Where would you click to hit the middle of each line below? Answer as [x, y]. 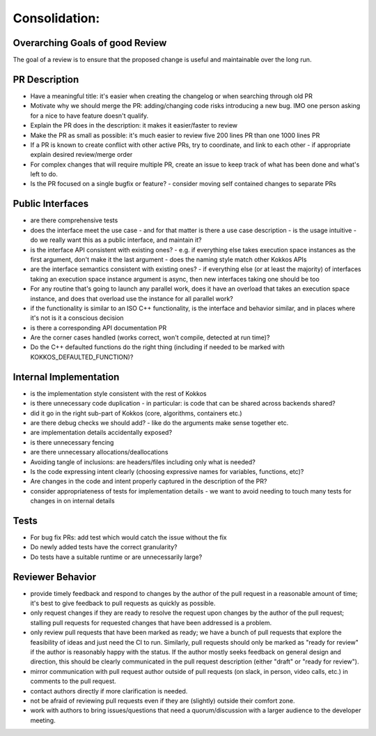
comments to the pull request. [73, 681]
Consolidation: [56, 18]
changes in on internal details [72, 501]
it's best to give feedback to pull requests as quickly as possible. [123, 604]
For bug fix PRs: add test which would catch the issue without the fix [128, 537]
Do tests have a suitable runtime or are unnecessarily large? [116, 557]
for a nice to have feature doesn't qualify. [89, 116]
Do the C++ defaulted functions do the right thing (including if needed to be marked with [157, 347]
